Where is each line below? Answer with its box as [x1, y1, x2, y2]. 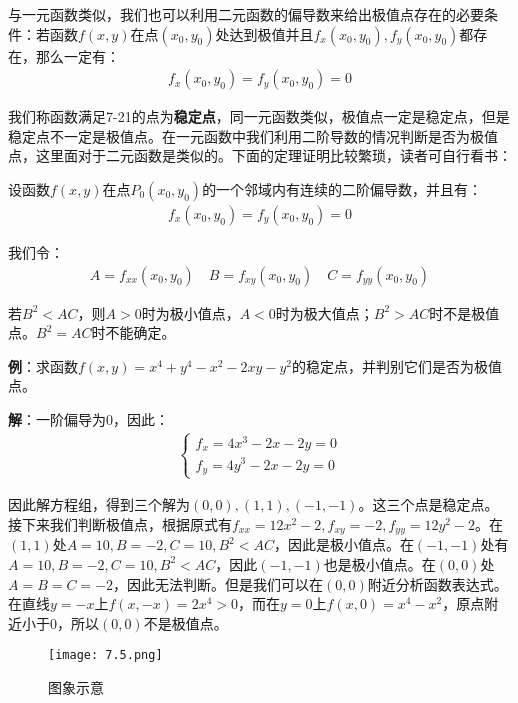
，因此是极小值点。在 [273, 534, 414, 555]
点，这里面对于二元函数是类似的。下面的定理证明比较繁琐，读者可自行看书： [8, 145, 512, 166]
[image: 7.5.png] [48, 648, 163, 663]
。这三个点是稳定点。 [358, 494, 499, 515]
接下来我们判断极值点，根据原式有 [8, 513, 232, 534]
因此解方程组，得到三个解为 [8, 494, 190, 515]
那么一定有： [35, 45, 120, 66]
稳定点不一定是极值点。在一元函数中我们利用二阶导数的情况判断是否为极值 [8, 125, 498, 146]
